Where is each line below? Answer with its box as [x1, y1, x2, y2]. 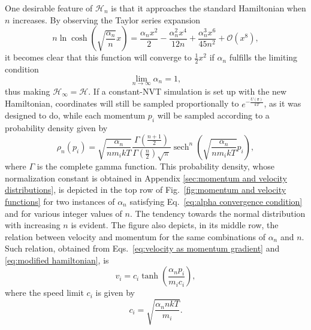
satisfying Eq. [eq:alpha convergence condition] [129, 195, 303, 207]
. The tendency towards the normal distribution [129, 207, 306, 219]
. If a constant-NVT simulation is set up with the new [88, 84, 287, 97]
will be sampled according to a [157, 109, 270, 122]
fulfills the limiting [229, 51, 298, 63]
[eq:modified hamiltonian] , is [5, 253, 109, 266]
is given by [95, 286, 135, 299]
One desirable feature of [5, 2, 93, 14]
